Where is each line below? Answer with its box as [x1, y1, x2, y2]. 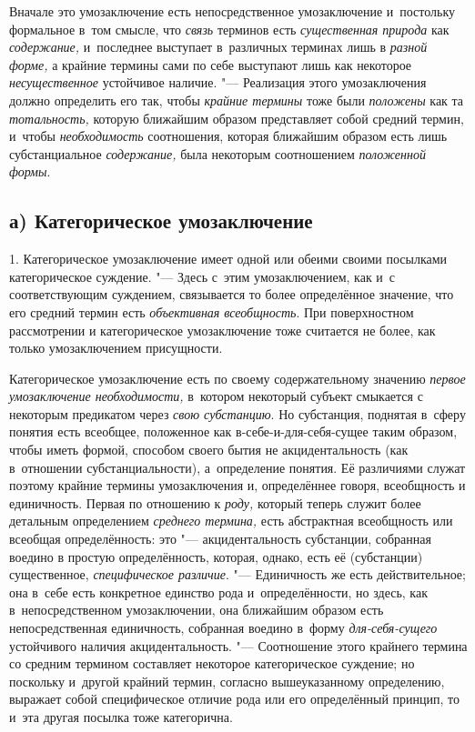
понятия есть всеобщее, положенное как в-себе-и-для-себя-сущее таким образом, [9, 422, 458, 441]
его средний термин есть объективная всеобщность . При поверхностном [9, 302, 414, 321]
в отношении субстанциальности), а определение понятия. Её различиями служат [9, 457, 466, 476]
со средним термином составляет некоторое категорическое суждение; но [9, 654, 415, 673]
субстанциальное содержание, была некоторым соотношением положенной [9, 144, 426, 163]
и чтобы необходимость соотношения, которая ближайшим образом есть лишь [9, 126, 448, 145]
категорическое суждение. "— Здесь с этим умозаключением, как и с [9, 266, 396, 286]
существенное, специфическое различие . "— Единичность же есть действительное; [9, 565, 466, 584]
